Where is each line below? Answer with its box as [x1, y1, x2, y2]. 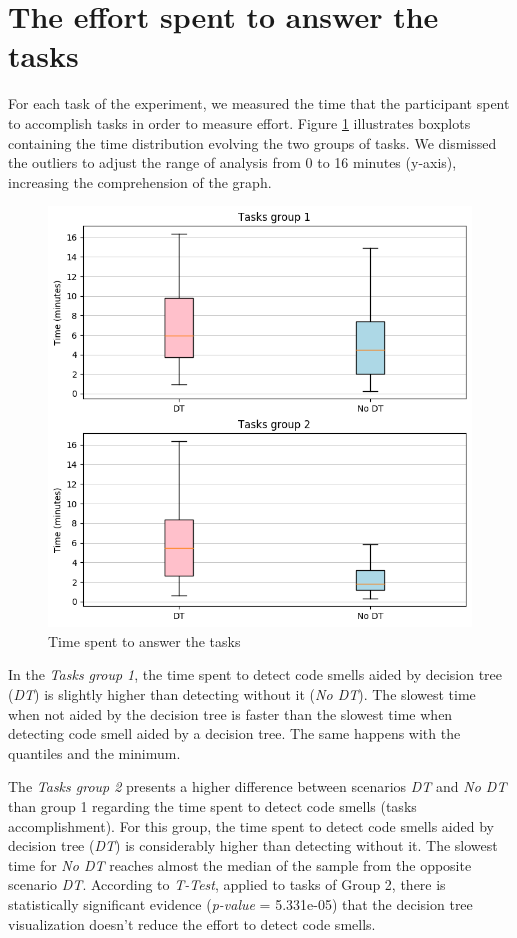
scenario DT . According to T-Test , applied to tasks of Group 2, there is [8, 874, 446, 895]
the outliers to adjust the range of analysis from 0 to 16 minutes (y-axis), [8, 152, 457, 173]
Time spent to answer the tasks [48, 630, 241, 651]
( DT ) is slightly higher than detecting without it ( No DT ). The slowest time [8, 683, 476, 704]
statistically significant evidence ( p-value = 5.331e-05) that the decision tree [8, 893, 473, 914]
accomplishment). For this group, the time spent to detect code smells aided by [8, 815, 494, 836]
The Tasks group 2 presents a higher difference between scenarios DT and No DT [8, 776, 507, 797]
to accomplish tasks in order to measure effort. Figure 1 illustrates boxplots [8, 112, 471, 133]
